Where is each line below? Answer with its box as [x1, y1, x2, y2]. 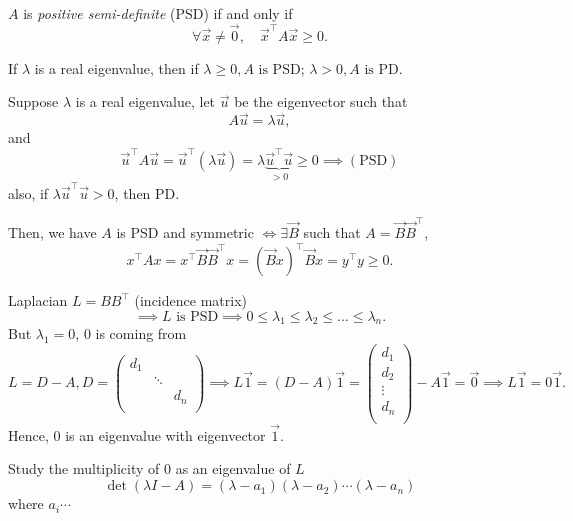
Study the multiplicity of [8, 458, 160, 479]
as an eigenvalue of [175, 458, 291, 479]
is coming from [95, 323, 187, 344]
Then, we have [8, 222, 97, 242]
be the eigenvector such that [234, 91, 408, 112]
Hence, [8, 424, 49, 445]
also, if [8, 182, 49, 203]
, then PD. [114, 182, 180, 203]
